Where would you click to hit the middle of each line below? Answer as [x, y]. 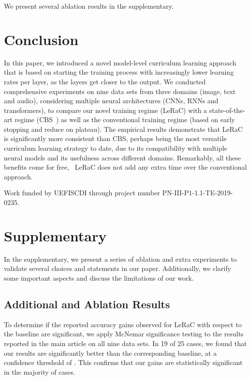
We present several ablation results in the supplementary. [89, 6]
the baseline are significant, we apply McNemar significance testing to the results [124, 334]
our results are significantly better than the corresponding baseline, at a [111, 353]
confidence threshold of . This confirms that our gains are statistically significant [123, 362]
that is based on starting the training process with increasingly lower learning [119, 72]
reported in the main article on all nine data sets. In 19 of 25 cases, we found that [125, 343]
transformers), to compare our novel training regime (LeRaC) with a [106, 110]
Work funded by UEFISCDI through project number [82, 193]
